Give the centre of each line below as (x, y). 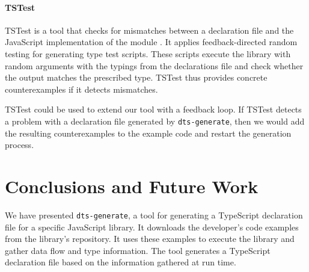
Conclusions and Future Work (132, 186)
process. (20, 145)
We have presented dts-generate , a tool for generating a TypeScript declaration (154, 215)
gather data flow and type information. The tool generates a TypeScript (138, 250)
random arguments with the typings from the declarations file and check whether (154, 65)
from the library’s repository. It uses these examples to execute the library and (150, 239)
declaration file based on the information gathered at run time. (121, 262)
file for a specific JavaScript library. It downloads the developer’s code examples (152, 227)
